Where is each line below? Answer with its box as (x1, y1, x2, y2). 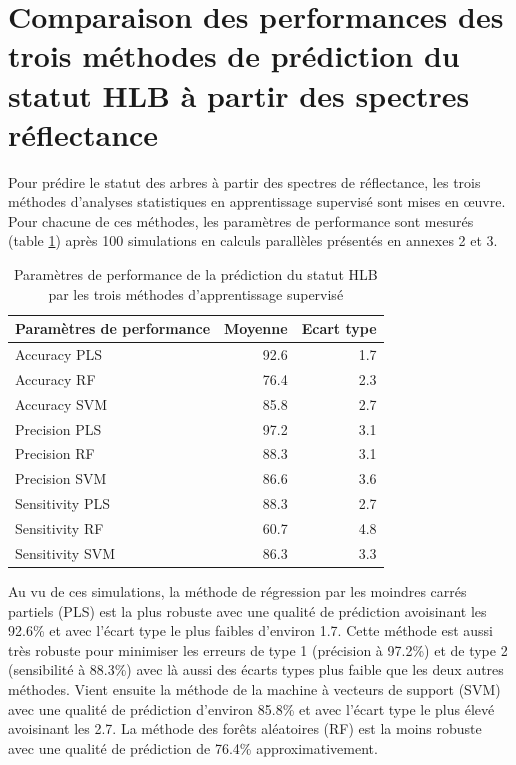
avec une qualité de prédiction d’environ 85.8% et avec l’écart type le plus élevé (8, 698, 495, 719)
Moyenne (224, 318, 288, 339)
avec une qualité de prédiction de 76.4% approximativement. (8, 737, 378, 758)
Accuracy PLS (15, 344, 103, 365)
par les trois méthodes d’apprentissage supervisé (48, 283, 344, 304)
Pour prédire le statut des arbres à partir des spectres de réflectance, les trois (8, 171, 481, 192)
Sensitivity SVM (15, 542, 116, 563)
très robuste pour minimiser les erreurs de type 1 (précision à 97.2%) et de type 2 (8, 639, 508, 660)
